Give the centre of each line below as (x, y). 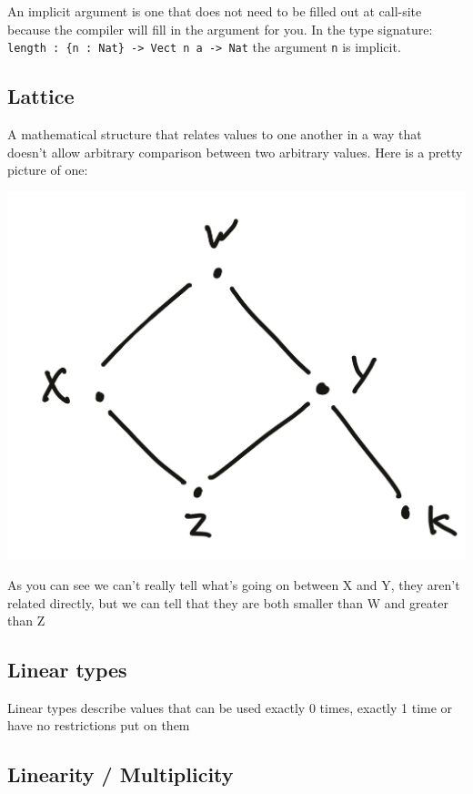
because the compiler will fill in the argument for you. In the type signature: (220, 29)
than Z (26, 621)
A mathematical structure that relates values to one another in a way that (215, 134)
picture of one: (48, 170)
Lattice (41, 96)
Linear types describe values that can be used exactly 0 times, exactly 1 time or (230, 707)
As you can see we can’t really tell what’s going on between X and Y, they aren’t (234, 584)
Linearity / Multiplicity (121, 774)
